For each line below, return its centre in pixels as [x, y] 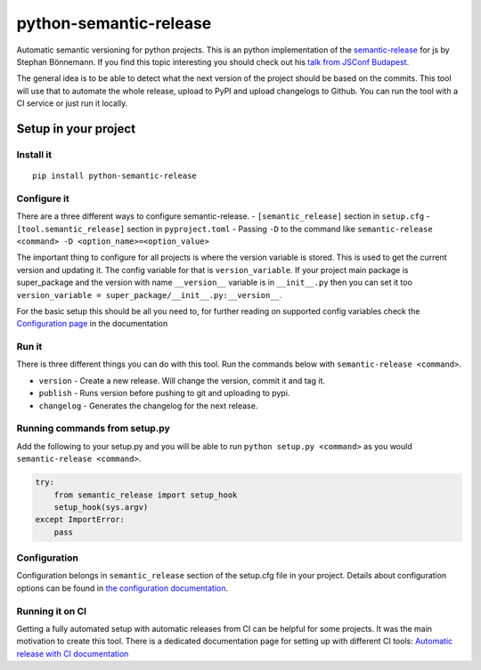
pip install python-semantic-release [115, 176]
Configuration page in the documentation [92, 324]
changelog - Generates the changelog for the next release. [148, 406]
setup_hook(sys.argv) [101, 507]
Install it [34, 154]
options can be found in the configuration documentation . [122, 588]
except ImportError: [80, 520]
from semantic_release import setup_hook [146, 495]
